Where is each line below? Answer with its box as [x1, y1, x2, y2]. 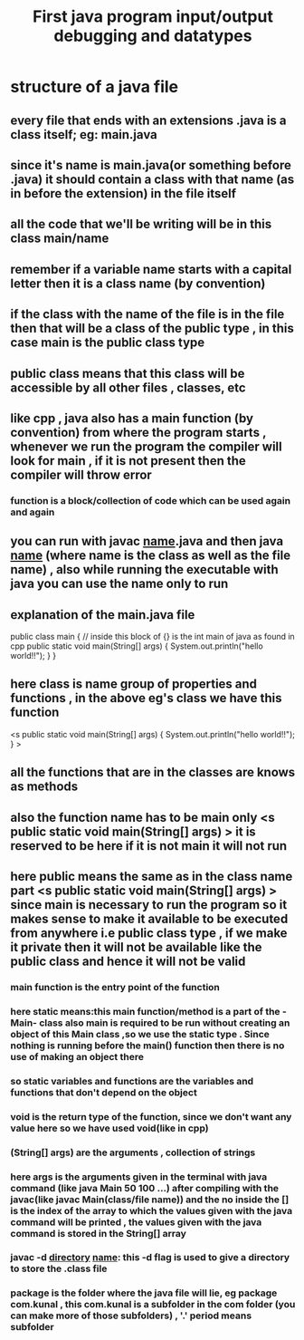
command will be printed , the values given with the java [10, 1216, 262, 1229]
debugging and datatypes [53, 25, 252, 46]
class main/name [10, 231, 109, 246]
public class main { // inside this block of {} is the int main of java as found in [10, 631, 295, 642]
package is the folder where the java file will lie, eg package [10, 1287, 278, 1299]
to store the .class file [10, 1262, 108, 1275]
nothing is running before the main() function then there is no [10, 1039, 285, 1052]
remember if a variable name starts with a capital [10, 261, 292, 277]
